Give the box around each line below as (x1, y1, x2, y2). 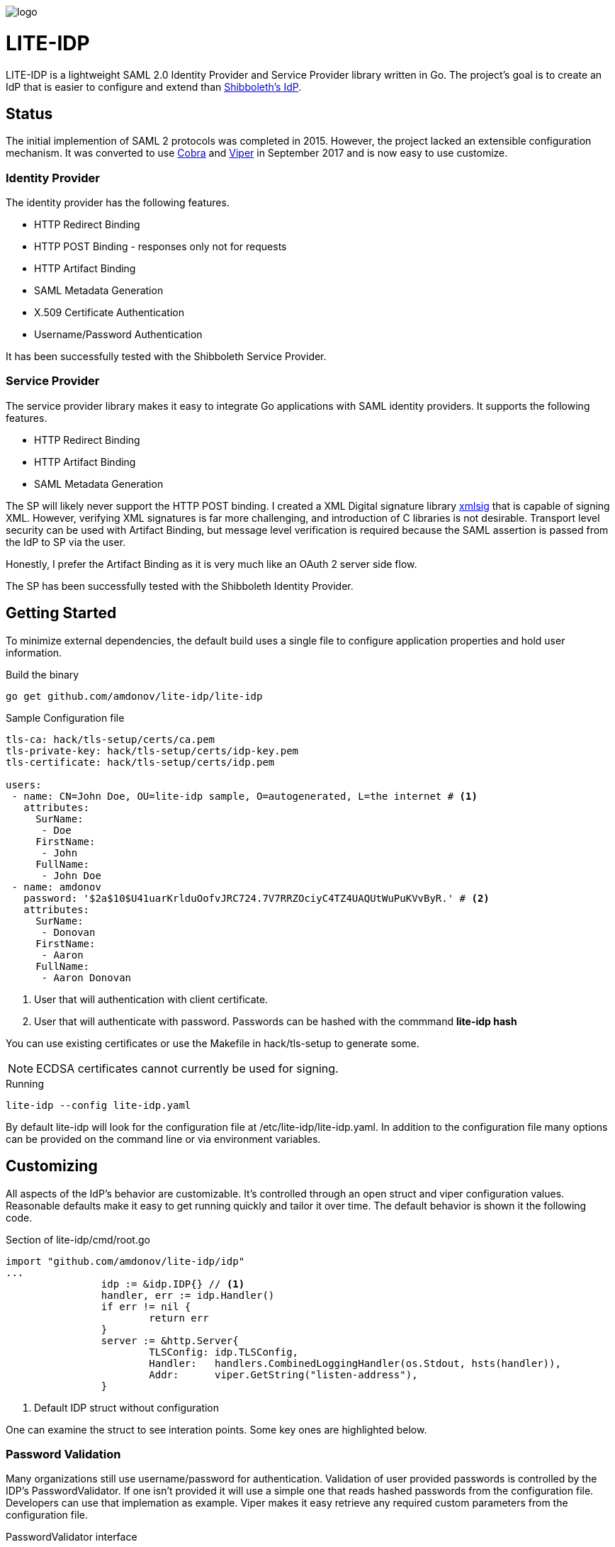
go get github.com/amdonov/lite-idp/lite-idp (6, 690, 263, 702)
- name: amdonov (11, 881, 101, 893)
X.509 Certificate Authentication (34, 306, 184, 319)
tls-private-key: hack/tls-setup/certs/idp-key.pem (6, 744, 299, 756)
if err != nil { (101, 1300, 191, 1312)
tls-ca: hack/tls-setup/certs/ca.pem (6, 733, 215, 745)
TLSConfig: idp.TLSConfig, (149, 1346, 299, 1358)
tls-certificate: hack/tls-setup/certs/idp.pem (6, 756, 275, 768)
